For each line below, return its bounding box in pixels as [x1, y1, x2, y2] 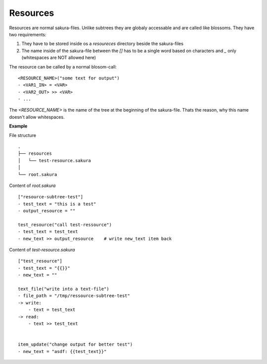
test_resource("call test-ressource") [18, 222, 112, 228]
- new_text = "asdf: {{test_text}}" [18, 349, 107, 354]
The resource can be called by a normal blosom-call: [9, 63, 117, 69]
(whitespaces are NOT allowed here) [21, 55, 96, 61]
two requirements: [9, 31, 46, 37]
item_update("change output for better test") [18, 342, 133, 347]
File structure [9, 132, 37, 138]
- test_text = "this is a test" [18, 201, 96, 207]
